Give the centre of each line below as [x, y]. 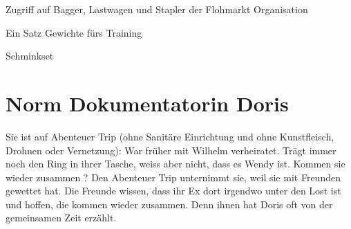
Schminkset [30, 56]
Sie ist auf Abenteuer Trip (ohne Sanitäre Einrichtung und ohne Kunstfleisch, [170, 136]
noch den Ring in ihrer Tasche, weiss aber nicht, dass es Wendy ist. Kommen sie [175, 164]
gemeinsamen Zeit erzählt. [61, 218]
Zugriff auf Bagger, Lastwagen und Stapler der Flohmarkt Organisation [157, 9]
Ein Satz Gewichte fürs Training [74, 32]
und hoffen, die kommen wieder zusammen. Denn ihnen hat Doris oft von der [169, 204]
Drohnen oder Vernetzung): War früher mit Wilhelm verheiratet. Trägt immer [171, 150]
